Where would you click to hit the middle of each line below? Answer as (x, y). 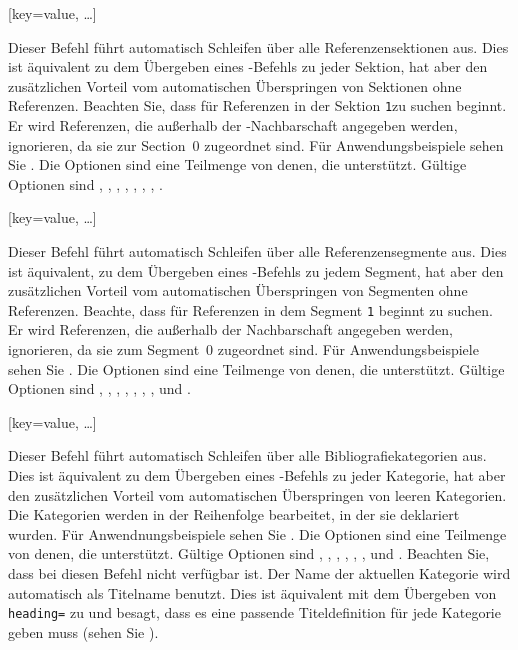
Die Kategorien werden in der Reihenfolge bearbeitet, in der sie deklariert (234, 514)
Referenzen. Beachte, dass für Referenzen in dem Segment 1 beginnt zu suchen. (250, 309)
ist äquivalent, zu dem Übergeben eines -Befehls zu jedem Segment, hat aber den (256, 270)
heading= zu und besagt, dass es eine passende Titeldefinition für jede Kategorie (254, 612)
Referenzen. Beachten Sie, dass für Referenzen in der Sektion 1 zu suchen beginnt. (257, 105)
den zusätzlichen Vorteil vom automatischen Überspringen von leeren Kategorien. (257, 494)
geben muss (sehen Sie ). (83, 631)
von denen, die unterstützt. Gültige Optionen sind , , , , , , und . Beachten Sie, (249, 553)
